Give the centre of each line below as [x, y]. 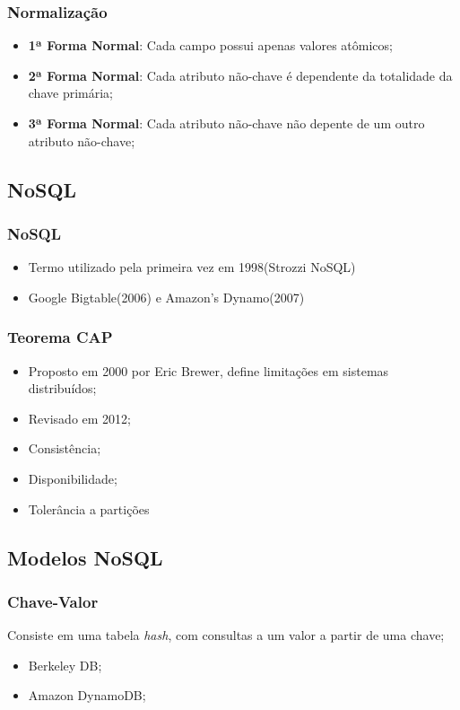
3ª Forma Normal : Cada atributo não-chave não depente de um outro [226, 123]
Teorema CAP [60, 337]
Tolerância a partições [89, 508]
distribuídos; [62, 388]
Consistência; [65, 448]
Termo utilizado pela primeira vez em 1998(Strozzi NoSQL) [192, 267]
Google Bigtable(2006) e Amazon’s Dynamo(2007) [166, 297]
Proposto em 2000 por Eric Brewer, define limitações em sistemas [208, 370]
